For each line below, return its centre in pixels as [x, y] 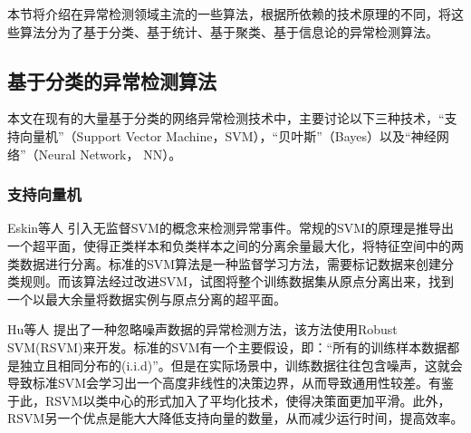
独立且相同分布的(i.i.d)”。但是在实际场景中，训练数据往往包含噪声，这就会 [241, 365]
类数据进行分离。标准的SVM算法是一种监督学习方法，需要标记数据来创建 [225, 263]
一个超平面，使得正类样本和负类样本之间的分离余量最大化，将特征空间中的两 [235, 245]
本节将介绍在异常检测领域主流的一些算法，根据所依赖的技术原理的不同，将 [229, 14]
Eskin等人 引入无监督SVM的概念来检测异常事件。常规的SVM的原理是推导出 [231, 228]
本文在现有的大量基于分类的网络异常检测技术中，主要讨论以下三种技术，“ [226, 118]
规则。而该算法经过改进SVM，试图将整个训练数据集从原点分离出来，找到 [237, 281]
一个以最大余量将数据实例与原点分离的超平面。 [147, 298]
